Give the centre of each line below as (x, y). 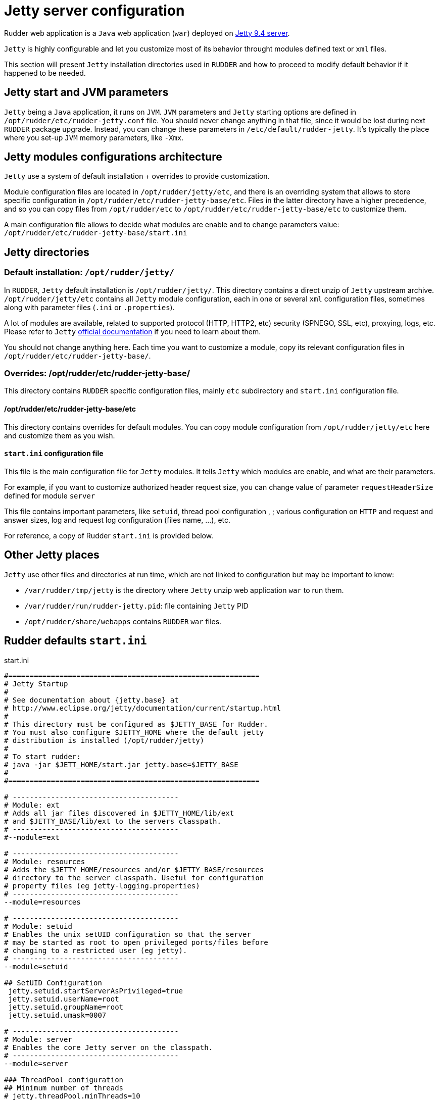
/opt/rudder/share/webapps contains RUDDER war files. (123, 621)
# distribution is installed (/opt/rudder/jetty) (104, 740)
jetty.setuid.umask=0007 (57, 1015)
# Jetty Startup (36, 684)
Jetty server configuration (94, 11)
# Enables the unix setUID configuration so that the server (128, 934)
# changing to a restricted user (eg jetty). (96, 950)
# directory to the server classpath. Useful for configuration (134, 878)
